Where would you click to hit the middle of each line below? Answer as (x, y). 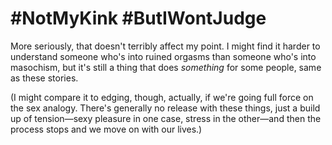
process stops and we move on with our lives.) (106, 129)
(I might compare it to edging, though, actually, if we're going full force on (162, 97)
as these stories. (44, 78)
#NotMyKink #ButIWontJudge (138, 18)
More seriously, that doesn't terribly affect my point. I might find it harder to (165, 46)
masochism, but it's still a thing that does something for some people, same (166, 67)
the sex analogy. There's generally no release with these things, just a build (165, 108)
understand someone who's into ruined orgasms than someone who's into (163, 56)
